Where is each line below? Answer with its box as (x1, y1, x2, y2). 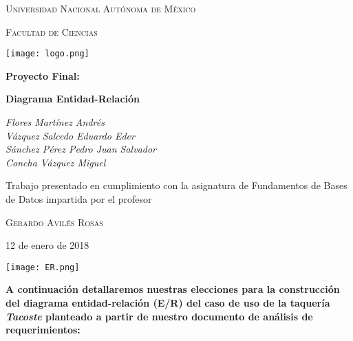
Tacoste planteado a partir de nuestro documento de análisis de (6, 309, 313, 323)
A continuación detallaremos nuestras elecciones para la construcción (6, 282, 340, 296)
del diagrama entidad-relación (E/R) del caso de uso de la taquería (6, 296, 330, 310)
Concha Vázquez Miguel (6, 155, 106, 169)
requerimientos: (6, 322, 81, 337)
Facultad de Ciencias (6, 24, 98, 38)
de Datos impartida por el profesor (6, 192, 152, 206)
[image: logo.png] (6, 49, 89, 59)
